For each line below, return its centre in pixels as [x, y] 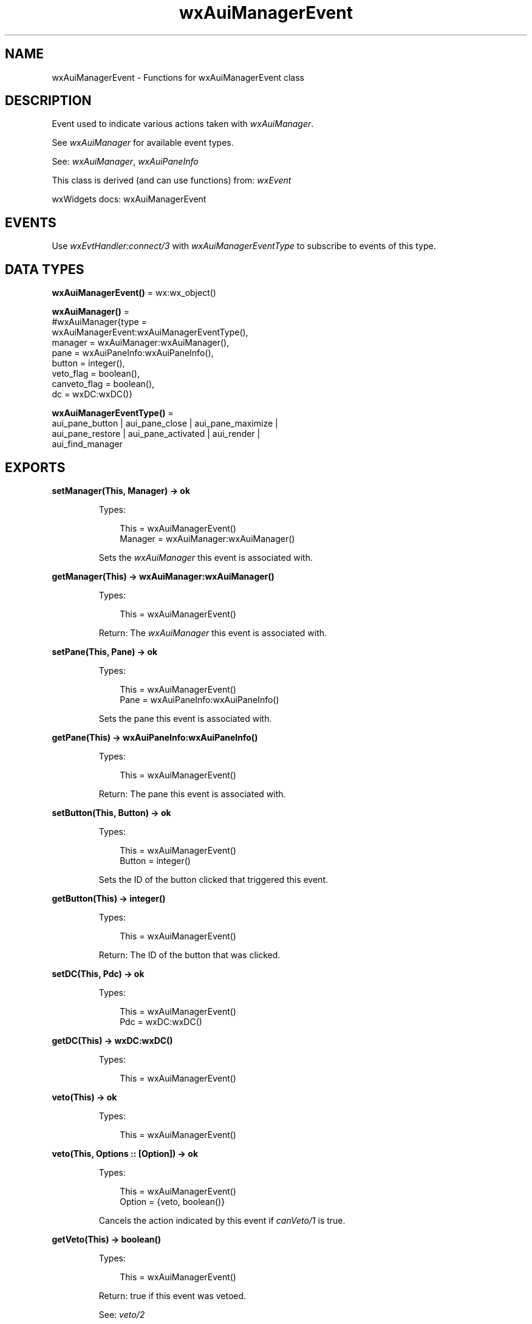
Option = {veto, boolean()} [172, 1201]
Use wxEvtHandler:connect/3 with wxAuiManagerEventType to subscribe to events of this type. [244, 246]
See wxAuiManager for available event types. [143, 143]
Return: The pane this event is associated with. [192, 794]
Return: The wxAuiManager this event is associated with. [213, 633]
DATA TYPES [45, 269]
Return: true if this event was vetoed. [172, 1295]
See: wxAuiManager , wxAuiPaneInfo [125, 162]
